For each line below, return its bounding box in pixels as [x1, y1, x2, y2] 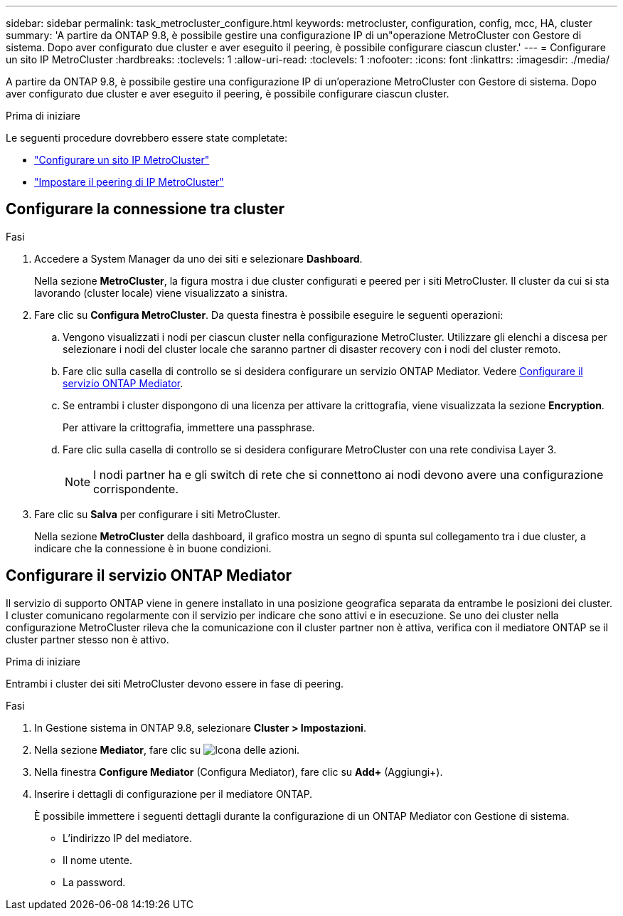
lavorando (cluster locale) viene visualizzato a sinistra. [34, 286, 288, 299]
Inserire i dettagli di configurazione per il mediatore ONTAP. [34, 787, 313, 800]
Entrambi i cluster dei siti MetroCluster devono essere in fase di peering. [6, 677, 344, 690]
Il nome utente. [63, 853, 132, 866]
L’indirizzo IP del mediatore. [63, 831, 193, 844]
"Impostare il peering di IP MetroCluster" [34, 176, 224, 188]
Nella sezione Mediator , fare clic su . [34, 743, 300, 756]
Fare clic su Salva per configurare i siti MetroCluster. [34, 507, 281, 520]
